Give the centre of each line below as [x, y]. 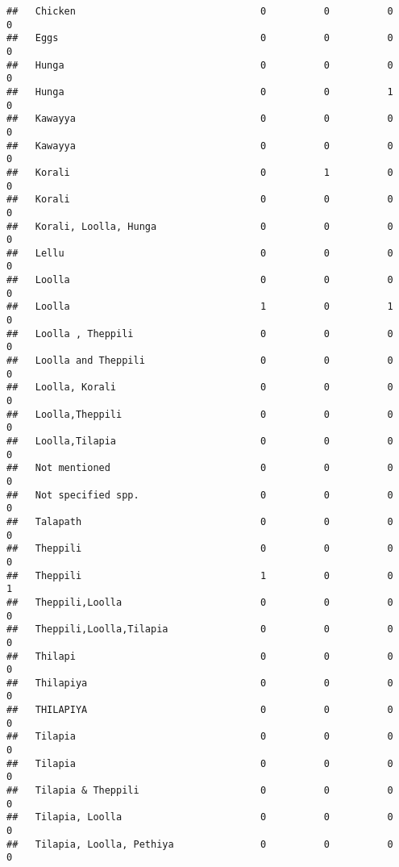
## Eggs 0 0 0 [200, 38]
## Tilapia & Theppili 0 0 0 [200, 791]
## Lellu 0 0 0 [200, 253]
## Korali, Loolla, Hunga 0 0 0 [200, 226]
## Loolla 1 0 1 [200, 307]
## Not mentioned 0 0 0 [200, 468]
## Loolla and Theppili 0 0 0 [200, 361]
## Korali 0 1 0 [200, 172]
